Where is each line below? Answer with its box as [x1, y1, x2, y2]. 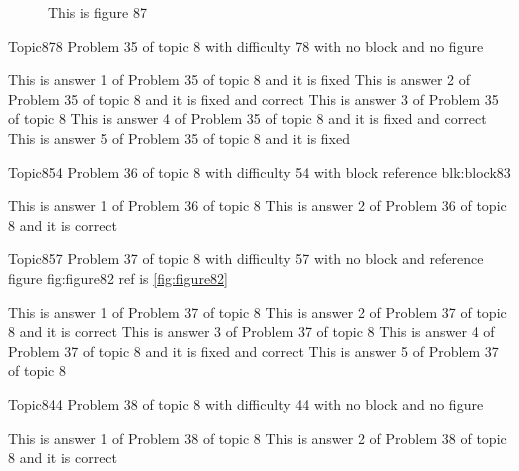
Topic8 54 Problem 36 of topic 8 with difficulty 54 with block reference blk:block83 [8, 161, 511, 182]
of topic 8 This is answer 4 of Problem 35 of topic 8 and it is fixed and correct [8, 108, 487, 129]
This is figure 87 [48, 2, 147, 22]
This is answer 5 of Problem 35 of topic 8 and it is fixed [8, 127, 351, 148]
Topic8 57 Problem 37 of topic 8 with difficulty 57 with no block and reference [8, 248, 484, 269]
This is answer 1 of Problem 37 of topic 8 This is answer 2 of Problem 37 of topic [8, 301, 507, 322]
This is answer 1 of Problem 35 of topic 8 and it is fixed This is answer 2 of [8, 69, 471, 90]
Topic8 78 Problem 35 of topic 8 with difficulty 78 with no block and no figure [8, 35, 484, 56]
